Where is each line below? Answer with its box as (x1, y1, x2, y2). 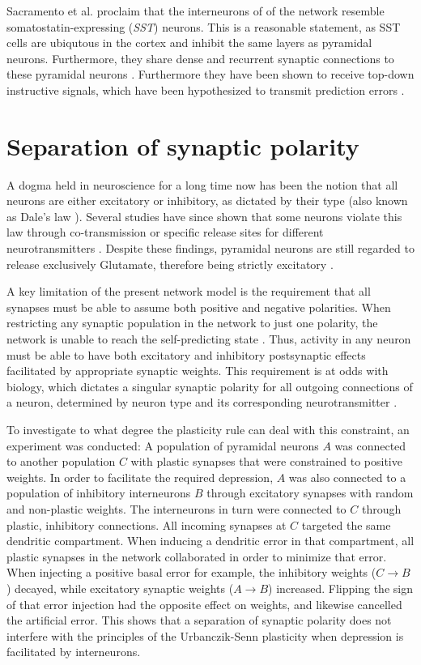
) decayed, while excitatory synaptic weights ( (6, 579, 234, 596)
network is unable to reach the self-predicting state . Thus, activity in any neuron (6, 330, 411, 347)
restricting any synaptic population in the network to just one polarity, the (6, 314, 378, 331)
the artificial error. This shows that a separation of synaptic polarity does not (6, 612, 392, 629)
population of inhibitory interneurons (6, 484, 191, 501)
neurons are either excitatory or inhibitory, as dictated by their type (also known (6, 192, 408, 209)
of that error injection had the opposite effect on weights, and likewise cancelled (6, 595, 402, 612)
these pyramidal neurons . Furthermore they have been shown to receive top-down (6, 66, 415, 83)
